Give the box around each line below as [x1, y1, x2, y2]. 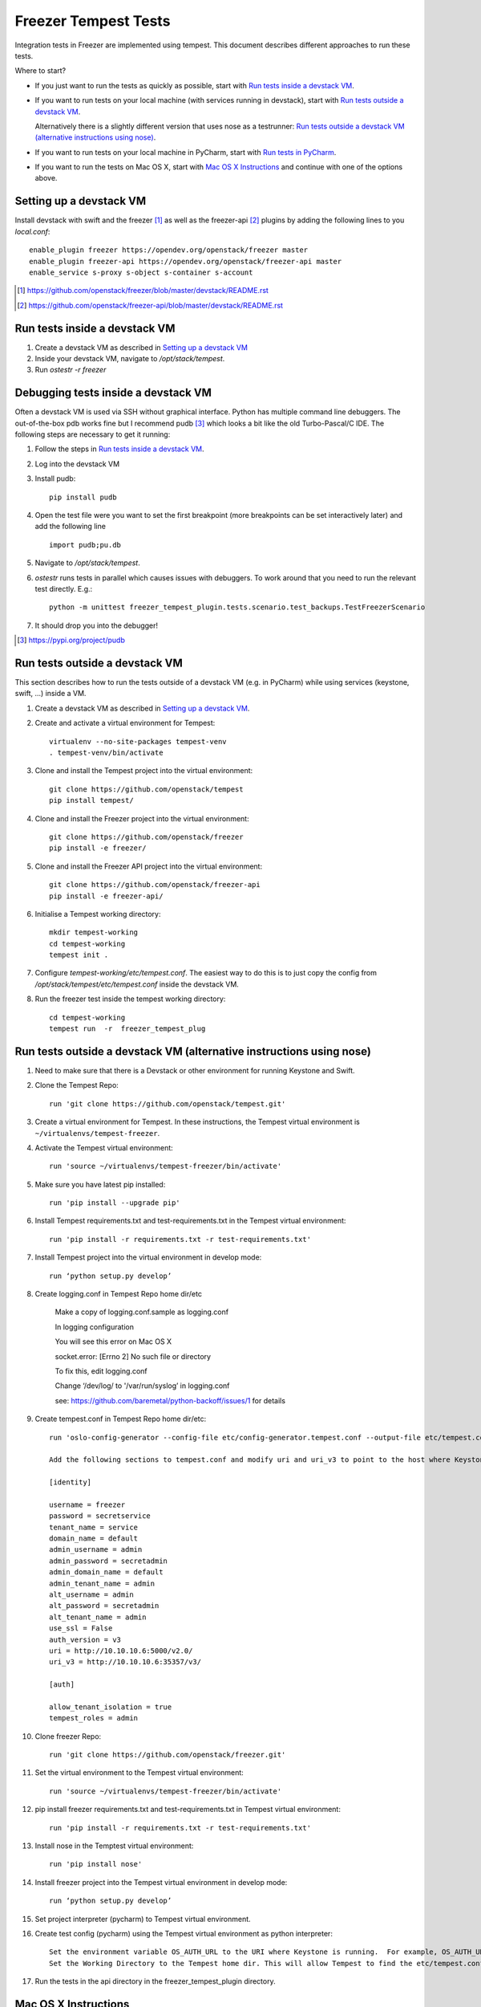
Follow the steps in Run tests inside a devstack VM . [34, 444, 204, 454]
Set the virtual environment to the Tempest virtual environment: [34, 1768, 244, 1777]
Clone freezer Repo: [34, 1731, 102, 1741]
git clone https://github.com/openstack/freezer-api [49, 880, 261, 890]
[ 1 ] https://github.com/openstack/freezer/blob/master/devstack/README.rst [17, 286, 269, 295]
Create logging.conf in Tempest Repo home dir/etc [34, 1289, 202, 1299]
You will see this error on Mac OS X [55, 1337, 172, 1346]
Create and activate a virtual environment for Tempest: [34, 719, 216, 728]
